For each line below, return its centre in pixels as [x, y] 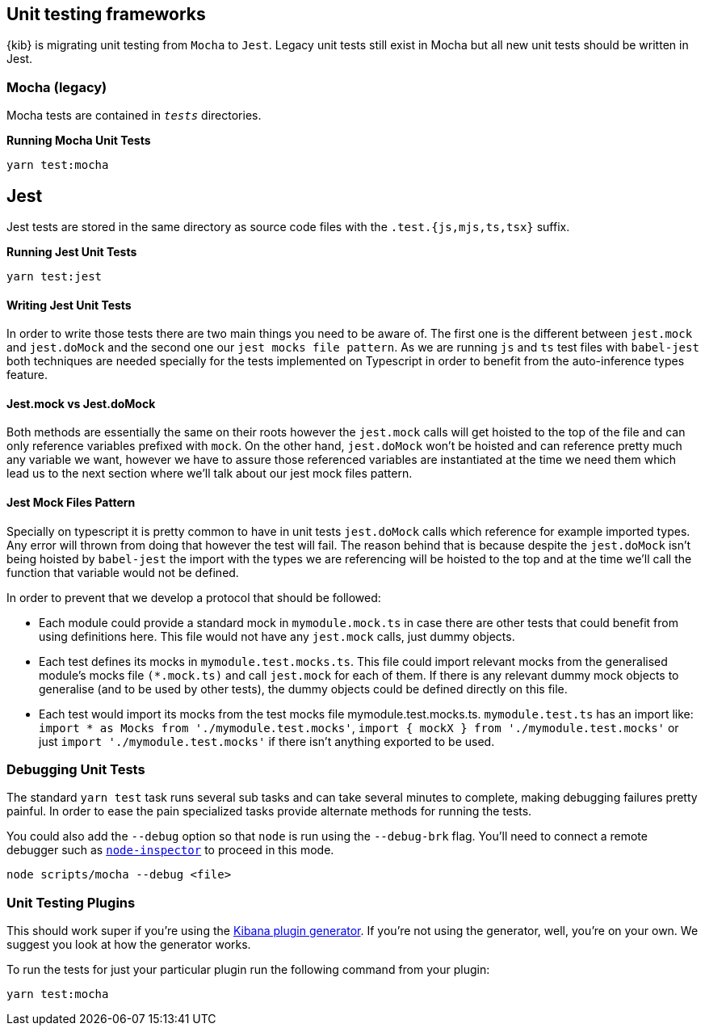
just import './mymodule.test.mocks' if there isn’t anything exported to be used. [267, 741]
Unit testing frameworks [106, 14]
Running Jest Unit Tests [72, 252]
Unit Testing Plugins [71, 902]
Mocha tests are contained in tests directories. [134, 116]
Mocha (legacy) [57, 87]
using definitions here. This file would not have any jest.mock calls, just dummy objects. [277, 636]
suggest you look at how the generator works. [129, 945]
